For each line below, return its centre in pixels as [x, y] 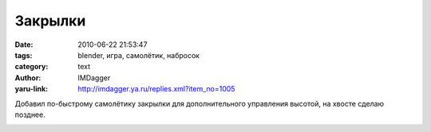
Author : [28, 78]
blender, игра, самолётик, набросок [138, 55]
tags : [24, 55]
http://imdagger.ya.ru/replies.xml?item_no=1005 [156, 89]
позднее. [30, 115]
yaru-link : [31, 89]
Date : [24, 45]
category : [32, 67]
